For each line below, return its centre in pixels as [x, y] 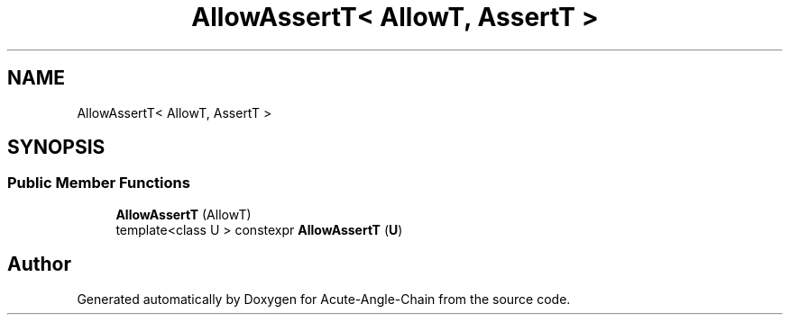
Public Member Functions [99, 183]
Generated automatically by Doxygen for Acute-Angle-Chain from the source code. [324, 299]
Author [39, 264]
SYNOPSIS [56, 148]
